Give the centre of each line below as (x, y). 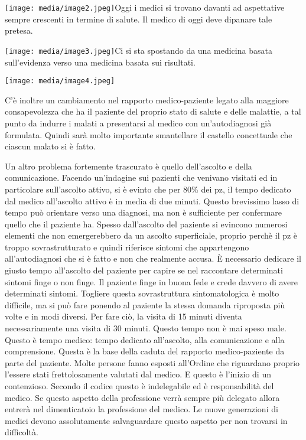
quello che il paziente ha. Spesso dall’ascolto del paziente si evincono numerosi (146, 224)
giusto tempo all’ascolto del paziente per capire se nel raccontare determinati (144, 270)
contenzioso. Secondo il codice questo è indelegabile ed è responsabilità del (139, 386)
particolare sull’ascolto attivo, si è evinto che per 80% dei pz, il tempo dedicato (148, 189)
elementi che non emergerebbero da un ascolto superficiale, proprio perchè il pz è (151, 235)
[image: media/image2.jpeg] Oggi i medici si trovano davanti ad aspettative (145, 7)
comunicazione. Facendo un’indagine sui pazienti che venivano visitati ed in (141, 177)
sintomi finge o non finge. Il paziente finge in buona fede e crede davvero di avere (152, 281)
